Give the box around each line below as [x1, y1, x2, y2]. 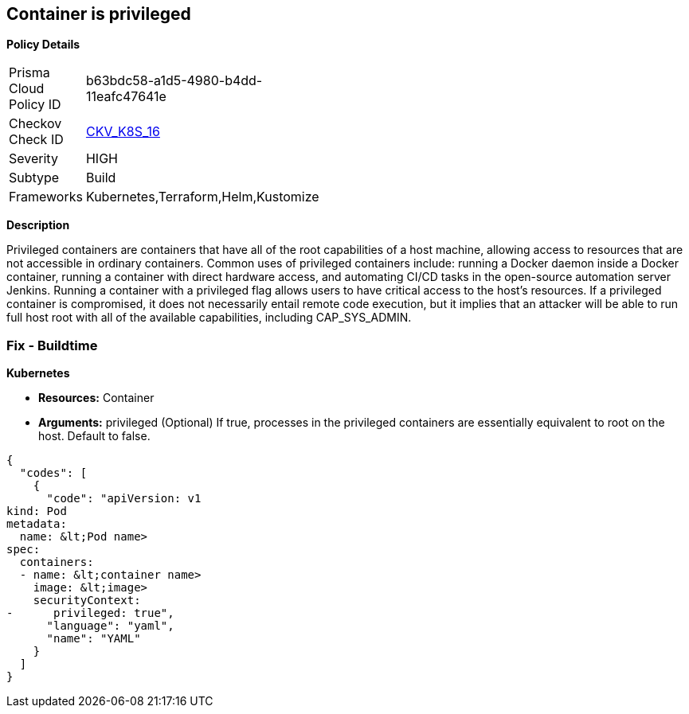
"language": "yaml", [46, 619, 174, 633]
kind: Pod [6, 505, 67, 518]
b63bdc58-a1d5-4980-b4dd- [85, 72, 263, 89]
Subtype [9, 170, 60, 186]
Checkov [9, 115, 62, 132]
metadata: [6, 517, 67, 531]
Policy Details [6, 37, 80, 52]
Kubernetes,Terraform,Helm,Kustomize [85, 189, 319, 205]
